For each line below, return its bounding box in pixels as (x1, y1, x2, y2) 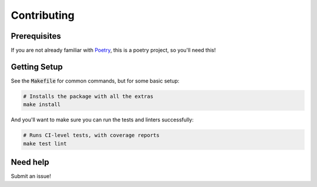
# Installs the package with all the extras (23, 93, 154, 100)
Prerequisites (11, 31, 61, 41)
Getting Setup (11, 62, 63, 72)
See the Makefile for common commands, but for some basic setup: (11, 77, 180, 84)
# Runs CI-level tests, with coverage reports (23, 132, 160, 139)
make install (23, 101, 61, 108)
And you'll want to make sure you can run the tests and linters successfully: (11, 116, 194, 123)
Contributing (11, 9, 75, 22)
